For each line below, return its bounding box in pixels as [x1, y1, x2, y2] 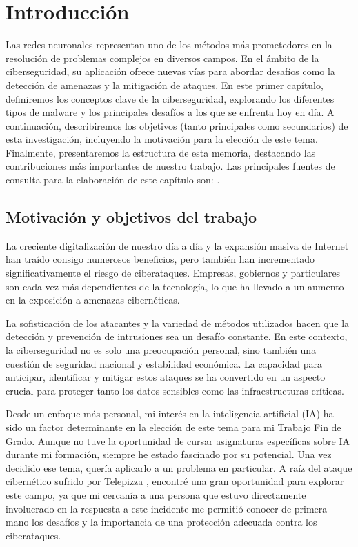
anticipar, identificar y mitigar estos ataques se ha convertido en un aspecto [6, 370, 326, 384]
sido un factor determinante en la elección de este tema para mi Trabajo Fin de [6, 419, 341, 434]
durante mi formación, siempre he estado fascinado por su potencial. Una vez [6, 447, 332, 461]
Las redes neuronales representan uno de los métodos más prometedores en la [6, 37, 332, 52]
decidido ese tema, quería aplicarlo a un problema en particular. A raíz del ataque [6, 460, 352, 475]
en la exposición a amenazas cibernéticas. [6, 292, 180, 307]
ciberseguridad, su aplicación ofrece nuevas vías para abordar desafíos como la [6, 64, 335, 79]
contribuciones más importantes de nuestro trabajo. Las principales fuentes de [6, 159, 335, 173]
